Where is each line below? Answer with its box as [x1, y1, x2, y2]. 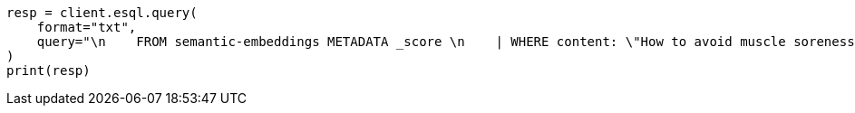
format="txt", [36, 20, 137, 34]
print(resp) [6, 63, 91, 78]
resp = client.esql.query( [6, 5, 198, 20]
